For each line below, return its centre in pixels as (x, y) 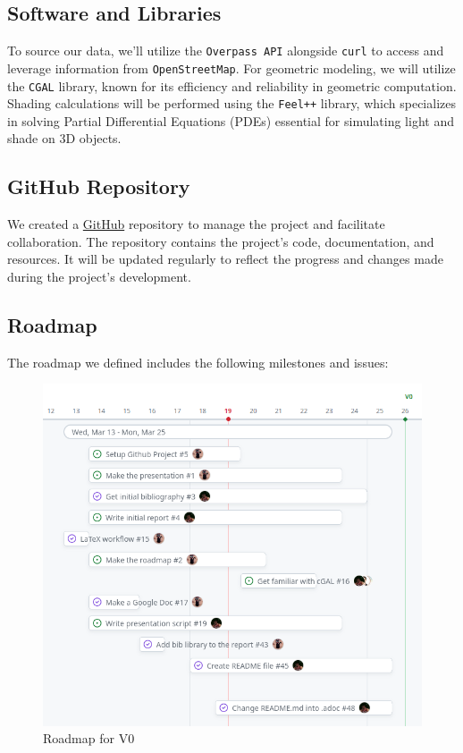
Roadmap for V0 (89, 738)
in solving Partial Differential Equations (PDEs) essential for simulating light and (231, 120)
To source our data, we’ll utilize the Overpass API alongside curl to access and (226, 51)
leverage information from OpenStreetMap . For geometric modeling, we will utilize (231, 68)
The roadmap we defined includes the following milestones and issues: (198, 362)
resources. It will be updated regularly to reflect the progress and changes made (225, 259)
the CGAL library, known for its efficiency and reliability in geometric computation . (232, 85)
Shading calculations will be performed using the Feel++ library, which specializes (231, 103)
